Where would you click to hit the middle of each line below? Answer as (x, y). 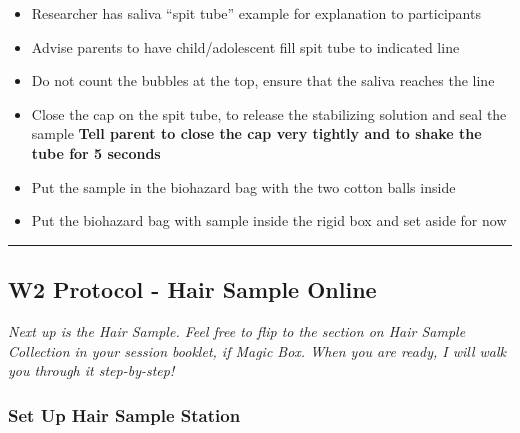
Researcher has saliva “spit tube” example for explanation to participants (256, 13)
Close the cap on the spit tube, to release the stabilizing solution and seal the (269, 113)
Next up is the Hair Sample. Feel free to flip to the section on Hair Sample (237, 330)
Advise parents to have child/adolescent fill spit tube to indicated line (245, 46)
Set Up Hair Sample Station (124, 414)
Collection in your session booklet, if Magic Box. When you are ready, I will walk (257, 350)
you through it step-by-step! (91, 370)
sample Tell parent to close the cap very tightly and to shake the (256, 133)
